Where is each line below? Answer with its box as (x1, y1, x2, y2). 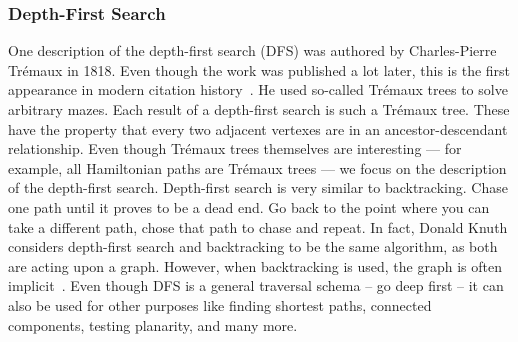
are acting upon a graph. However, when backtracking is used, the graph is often (8, 255, 502, 276)
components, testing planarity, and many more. (8, 314, 298, 335)
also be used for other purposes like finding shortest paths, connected (8, 294, 432, 315)
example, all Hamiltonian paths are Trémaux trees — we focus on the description (8, 157, 507, 178)
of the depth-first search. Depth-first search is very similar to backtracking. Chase (8, 177, 508, 198)
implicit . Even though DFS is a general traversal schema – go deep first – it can (8, 275, 504, 296)
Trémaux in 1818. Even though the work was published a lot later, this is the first (8, 59, 511, 80)
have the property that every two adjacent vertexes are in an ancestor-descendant (8, 118, 508, 139)
